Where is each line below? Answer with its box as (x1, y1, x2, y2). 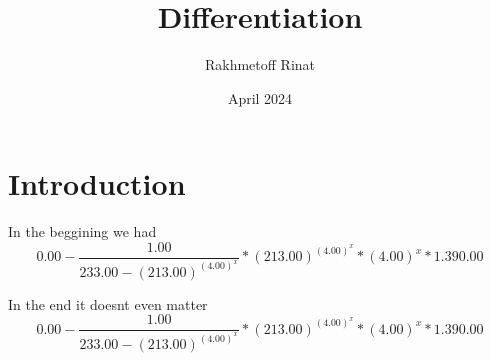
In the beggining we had (8, 221, 157, 242)
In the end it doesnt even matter (8, 293, 208, 314)
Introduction (8, 163, 186, 204)
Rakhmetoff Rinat (204, 54, 316, 75)
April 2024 (227, 87, 293, 108)
